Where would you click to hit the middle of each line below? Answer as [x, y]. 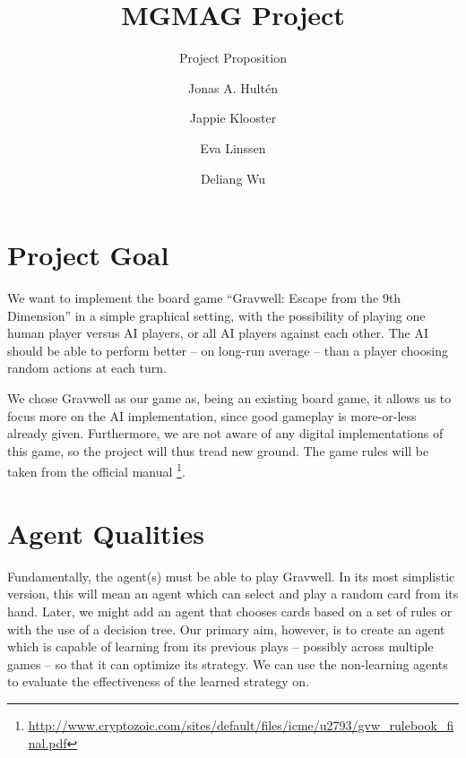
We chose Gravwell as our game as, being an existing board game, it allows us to [229, 398]
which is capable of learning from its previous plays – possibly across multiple [220, 646]
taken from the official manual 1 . [96, 470]
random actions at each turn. [87, 368]
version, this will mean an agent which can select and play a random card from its [233, 594]
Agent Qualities [106, 533]
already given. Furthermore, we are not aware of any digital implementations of [225, 433]
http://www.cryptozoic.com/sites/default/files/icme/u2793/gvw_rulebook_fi [241, 724]
